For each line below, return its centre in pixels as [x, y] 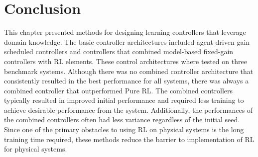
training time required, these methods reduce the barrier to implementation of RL [129, 139]
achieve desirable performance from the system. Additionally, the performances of [129, 110]
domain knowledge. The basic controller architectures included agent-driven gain [127, 41]
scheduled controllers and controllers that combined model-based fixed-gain [119, 51]
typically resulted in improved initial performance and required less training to [124, 100]
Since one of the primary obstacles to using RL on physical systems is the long [124, 129]
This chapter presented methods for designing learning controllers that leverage [125, 32]
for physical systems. [36, 149]
